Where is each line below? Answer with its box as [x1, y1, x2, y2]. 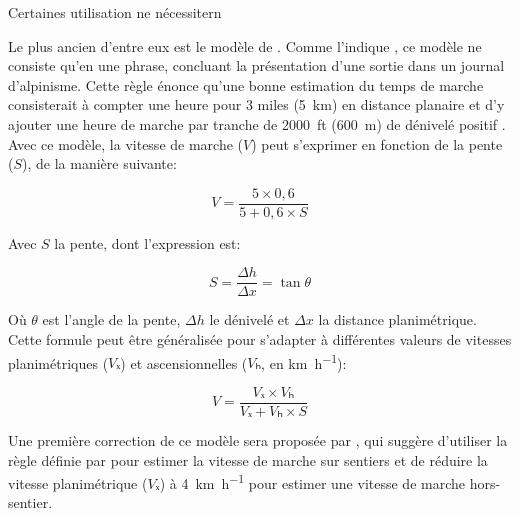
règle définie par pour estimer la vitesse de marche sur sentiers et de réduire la [8, 449, 488, 470]
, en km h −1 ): [261, 349, 347, 373]
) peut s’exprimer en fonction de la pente [251, 133, 503, 154]
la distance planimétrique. [318, 309, 477, 330]
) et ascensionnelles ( [120, 352, 248, 373]
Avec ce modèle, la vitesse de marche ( [8, 133, 244, 154]
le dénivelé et [209, 309, 290, 330]
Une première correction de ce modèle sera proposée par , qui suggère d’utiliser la [8, 429, 508, 450]
